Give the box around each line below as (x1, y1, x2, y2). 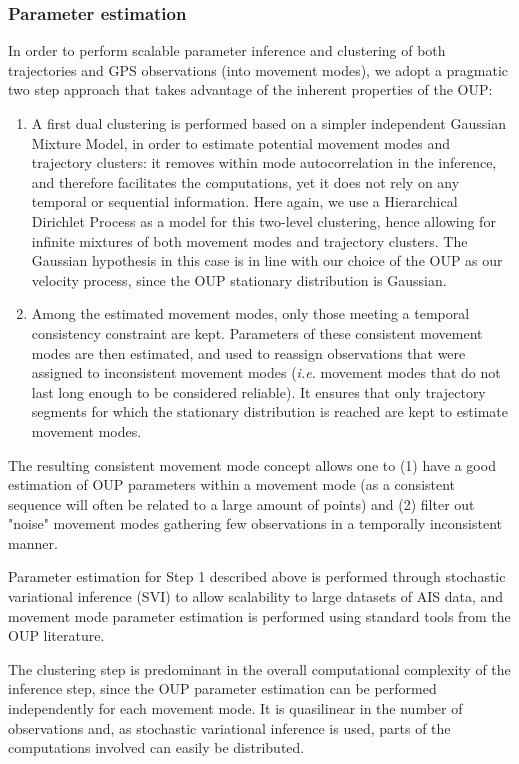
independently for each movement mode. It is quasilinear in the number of (8, 698, 463, 719)
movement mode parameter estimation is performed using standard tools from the (8, 605, 511, 626)
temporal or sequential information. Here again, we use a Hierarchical (31, 191, 458, 212)
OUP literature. (8, 625, 105, 646)
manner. (8, 532, 58, 553)
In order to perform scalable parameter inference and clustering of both (8, 40, 446, 61)
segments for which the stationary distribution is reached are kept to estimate (31, 401, 509, 422)
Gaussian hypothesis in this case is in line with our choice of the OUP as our (31, 250, 503, 271)
